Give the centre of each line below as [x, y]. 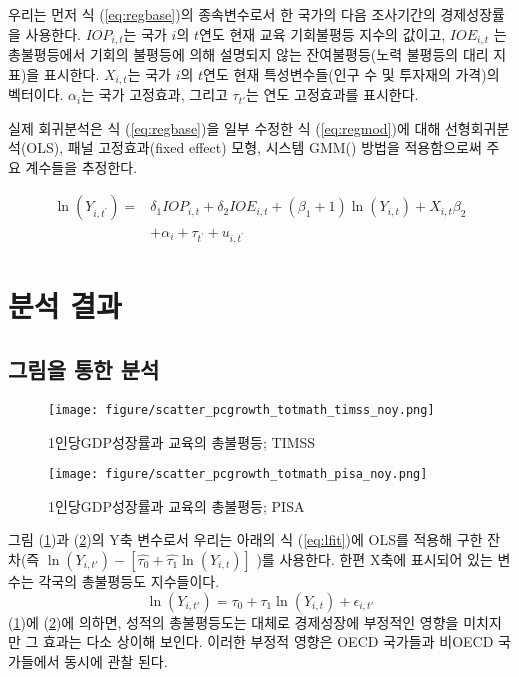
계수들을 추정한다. [81, 166]
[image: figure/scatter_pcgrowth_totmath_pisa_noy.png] [238, 474]
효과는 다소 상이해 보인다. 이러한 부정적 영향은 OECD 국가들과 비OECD [268, 641]
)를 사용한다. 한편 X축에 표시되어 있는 [374, 558]
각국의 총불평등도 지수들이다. [129, 580]
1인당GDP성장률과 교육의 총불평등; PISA [176, 505]
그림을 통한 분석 [84, 369]
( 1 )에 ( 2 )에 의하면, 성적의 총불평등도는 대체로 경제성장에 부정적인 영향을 [233, 621]
